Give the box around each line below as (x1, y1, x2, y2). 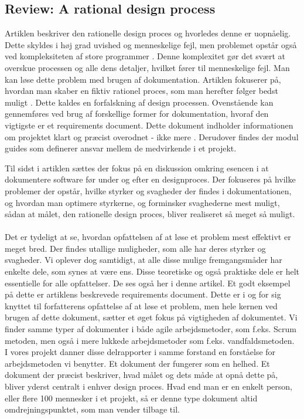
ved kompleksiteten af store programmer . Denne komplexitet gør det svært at (5, 50, 285, 62)
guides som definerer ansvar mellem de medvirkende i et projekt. (5, 142, 237, 154)
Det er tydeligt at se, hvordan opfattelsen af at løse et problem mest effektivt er (5, 231, 291, 243)
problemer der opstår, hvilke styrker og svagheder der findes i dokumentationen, (5, 184, 292, 197)
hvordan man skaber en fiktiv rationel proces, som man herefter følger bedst (5, 85, 278, 97)
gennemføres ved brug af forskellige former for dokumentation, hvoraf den (5, 107, 269, 120)
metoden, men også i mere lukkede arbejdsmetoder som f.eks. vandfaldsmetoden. (5, 334, 295, 346)
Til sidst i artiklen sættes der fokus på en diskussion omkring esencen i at (5, 161, 269, 174)
